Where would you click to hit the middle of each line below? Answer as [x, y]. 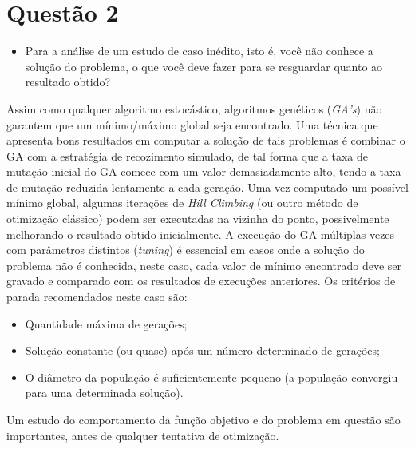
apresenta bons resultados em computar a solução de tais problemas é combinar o [206, 140]
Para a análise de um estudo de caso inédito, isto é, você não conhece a [199, 51]
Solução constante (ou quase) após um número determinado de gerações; [202, 350]
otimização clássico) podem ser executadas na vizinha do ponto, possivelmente [198, 219]
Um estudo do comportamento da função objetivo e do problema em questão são [204, 419]
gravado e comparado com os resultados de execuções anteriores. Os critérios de [201, 281]
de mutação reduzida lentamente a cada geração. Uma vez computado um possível [207, 187]
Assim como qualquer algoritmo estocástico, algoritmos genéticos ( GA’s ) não [194, 108]
